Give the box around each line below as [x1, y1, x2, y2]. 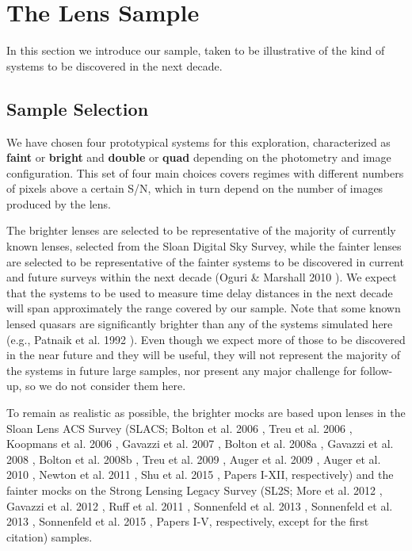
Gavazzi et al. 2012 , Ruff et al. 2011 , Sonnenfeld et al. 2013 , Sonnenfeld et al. [6, 497, 393, 514]
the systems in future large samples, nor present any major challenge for [6, 362, 357, 378]
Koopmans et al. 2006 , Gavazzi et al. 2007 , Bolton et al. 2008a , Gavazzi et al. [6, 435, 394, 452]
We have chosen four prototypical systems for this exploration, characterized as [6, 133, 391, 150]
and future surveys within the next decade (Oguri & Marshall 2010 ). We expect [6, 269, 397, 285]
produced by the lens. [6, 195, 111, 212]
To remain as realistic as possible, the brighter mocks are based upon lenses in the [6, 404, 406, 421]
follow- [360, 362, 393, 378]
